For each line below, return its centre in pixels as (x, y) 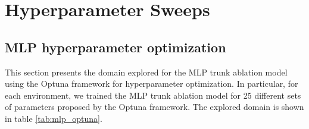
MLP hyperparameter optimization (116, 47)
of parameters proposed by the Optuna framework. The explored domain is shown (154, 107)
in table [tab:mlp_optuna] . (54, 118)
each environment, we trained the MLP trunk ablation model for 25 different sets (153, 95)
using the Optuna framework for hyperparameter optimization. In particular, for (152, 84)
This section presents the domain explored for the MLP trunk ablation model (146, 72)
